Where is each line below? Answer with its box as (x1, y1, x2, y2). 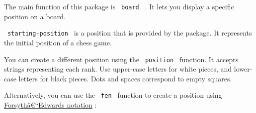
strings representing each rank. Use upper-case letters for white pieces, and (4, 64, 232, 74)
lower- (234, 64, 253, 74)
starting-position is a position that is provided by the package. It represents (7, 28, 252, 38)
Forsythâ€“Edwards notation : (4, 100, 97, 110)
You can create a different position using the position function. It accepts (4, 54, 239, 64)
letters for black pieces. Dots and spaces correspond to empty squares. (18, 73, 232, 83)
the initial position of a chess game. (4, 37, 112, 47)
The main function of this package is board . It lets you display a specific (4, 1, 234, 11)
